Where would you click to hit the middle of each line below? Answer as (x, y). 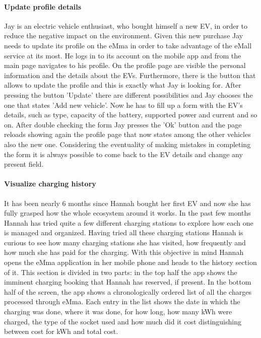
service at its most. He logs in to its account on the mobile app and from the (123, 55)
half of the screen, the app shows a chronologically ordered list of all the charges (128, 291)
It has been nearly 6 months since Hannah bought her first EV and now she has (127, 203)
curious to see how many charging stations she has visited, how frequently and (125, 242)
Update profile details (43, 6)
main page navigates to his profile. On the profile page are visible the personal (125, 65)
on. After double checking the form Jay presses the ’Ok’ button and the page (123, 124)
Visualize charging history (50, 184)
